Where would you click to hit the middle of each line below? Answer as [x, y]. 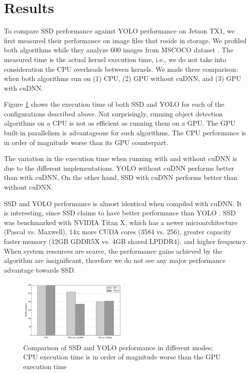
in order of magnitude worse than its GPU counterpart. [86, 142]
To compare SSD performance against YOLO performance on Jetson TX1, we [119, 31]
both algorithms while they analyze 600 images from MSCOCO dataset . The [119, 50]
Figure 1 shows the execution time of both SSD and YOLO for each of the [114, 104]
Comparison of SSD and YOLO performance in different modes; [118, 347]
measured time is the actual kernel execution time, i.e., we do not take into [115, 59]
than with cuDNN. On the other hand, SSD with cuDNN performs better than [121, 177]
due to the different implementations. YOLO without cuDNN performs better [119, 168]
